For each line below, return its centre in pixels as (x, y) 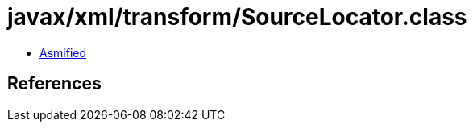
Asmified (63, 52)
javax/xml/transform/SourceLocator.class (237, 17)
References (54, 84)
